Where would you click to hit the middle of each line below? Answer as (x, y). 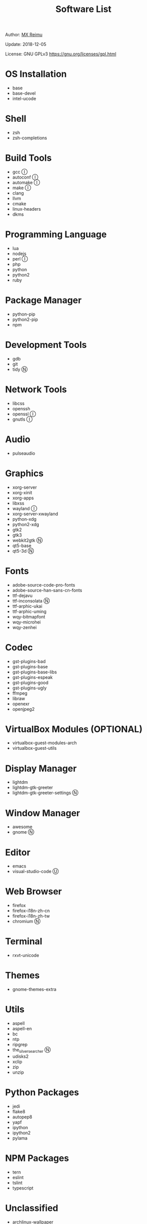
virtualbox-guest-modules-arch (44, 743)
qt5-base (22, 546)
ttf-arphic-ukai (27, 606)
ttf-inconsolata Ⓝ (31, 601)
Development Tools (46, 345)
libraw (19, 698)
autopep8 (22, 1117)
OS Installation (36, 74)
